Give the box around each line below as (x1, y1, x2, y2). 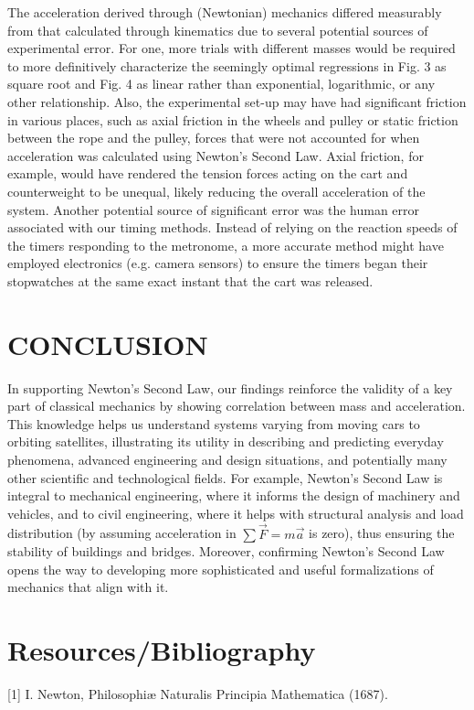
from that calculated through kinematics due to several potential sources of (7, 20, 428, 39)
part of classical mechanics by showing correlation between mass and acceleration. (7, 396, 466, 415)
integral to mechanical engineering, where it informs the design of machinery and (7, 486, 460, 505)
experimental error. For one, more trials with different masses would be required (7, 38, 456, 58)
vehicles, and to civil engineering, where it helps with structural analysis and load (7, 503, 464, 522)
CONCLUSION (7, 325, 208, 362)
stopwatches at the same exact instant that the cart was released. (7, 271, 374, 290)
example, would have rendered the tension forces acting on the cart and (7, 164, 408, 183)
